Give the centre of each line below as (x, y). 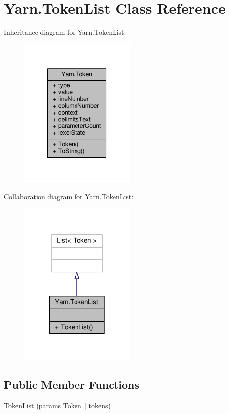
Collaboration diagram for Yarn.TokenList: (69, 196)
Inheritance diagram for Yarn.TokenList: (65, 32)
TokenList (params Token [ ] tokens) (57, 405)
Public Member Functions (72, 385)
